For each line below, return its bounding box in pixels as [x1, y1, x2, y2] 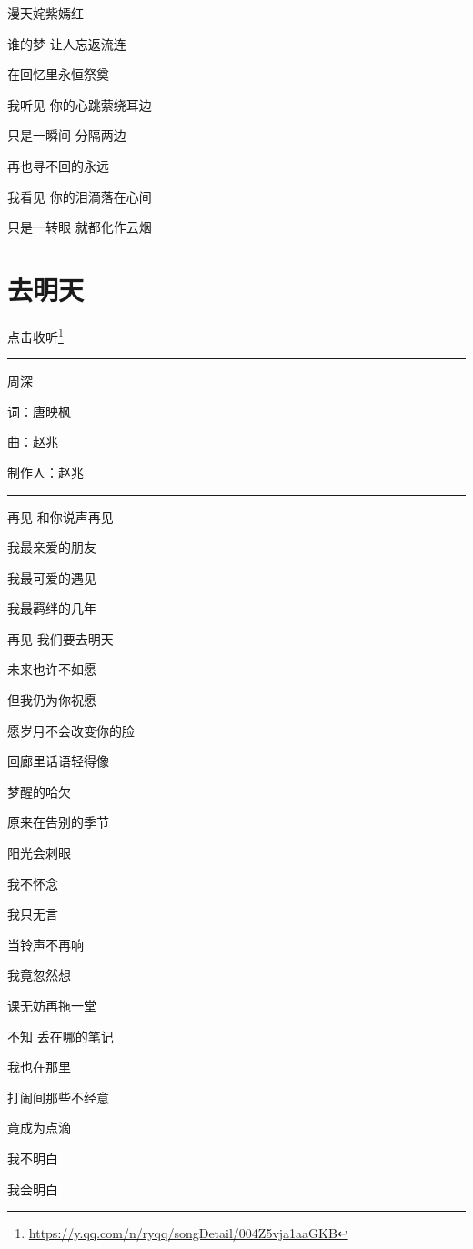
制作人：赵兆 [7, 462, 84, 481]
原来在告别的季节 [7, 812, 109, 831]
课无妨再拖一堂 [7, 996, 96, 1014]
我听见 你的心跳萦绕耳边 [7, 95, 152, 114]
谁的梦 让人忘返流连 [7, 34, 126, 53]
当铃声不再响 [7, 934, 84, 953]
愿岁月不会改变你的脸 [7, 720, 135, 740]
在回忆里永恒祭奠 [7, 65, 109, 84]
